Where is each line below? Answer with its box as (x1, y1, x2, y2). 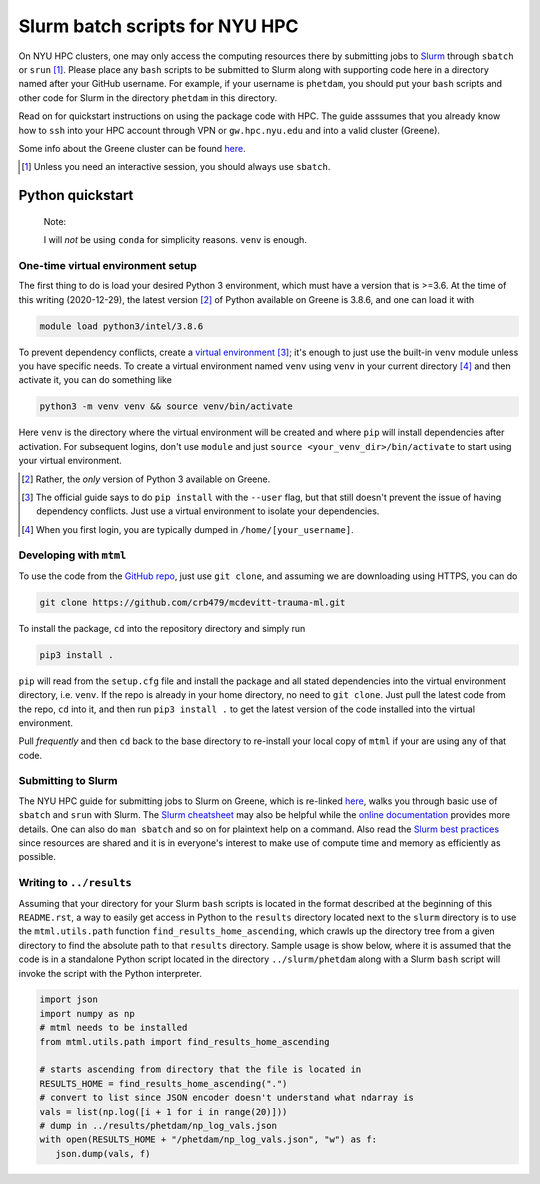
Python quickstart (18, 187, 134, 204)
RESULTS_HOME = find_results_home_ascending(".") (39, 1078, 288, 1089)
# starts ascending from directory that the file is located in (39, 1064, 362, 1075)
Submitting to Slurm (18, 774, 118, 788)
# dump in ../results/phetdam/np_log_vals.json (39, 1120, 277, 1131)
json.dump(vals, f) (55, 1148, 151, 1159)
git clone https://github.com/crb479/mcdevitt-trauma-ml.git (39, 596, 346, 608)
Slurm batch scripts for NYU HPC (18, 15, 299, 37)
